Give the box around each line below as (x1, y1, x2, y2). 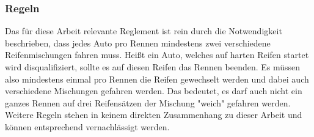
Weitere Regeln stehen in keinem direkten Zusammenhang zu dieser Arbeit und (5, 108, 302, 121)
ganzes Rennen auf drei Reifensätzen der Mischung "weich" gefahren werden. (5, 96, 291, 109)
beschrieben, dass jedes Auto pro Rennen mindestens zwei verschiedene (5, 36, 271, 49)
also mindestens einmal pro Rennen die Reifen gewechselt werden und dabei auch (5, 72, 309, 85)
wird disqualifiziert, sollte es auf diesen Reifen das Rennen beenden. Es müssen (5, 61, 301, 73)
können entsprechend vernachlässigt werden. (5, 120, 170, 133)
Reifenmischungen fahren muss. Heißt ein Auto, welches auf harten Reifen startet (5, 48, 309, 61)
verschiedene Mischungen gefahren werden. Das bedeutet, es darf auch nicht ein (5, 84, 302, 97)
